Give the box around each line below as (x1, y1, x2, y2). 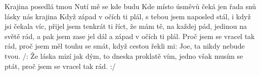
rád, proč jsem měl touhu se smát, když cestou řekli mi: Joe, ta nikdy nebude (5, 41, 245, 51)
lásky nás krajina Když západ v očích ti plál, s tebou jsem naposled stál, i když (5, 11, 251, 21)
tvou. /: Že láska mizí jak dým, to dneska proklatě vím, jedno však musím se (5, 50, 243, 61)
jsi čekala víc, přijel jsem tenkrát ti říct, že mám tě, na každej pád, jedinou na (5, 21, 247, 31)
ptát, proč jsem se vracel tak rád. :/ (5, 60, 116, 71)
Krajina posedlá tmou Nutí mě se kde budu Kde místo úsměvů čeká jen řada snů (5, 1, 256, 11)
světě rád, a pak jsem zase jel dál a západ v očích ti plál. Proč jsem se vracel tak (5, 30, 255, 41)
